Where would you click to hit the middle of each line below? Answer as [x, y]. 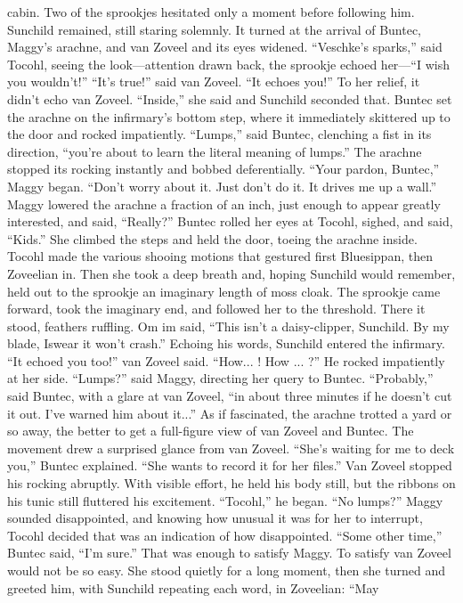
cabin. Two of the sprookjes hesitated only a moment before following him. [211, 12]
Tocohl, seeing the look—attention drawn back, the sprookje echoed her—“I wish [228, 64]
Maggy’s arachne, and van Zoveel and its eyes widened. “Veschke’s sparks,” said [225, 47]
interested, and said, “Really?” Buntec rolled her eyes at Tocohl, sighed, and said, [230, 221]
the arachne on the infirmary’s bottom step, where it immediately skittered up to [229, 116]
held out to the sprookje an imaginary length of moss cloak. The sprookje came [224, 291]
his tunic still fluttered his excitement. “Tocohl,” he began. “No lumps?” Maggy [225, 500]
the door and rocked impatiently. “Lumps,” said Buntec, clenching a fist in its [219, 134]
